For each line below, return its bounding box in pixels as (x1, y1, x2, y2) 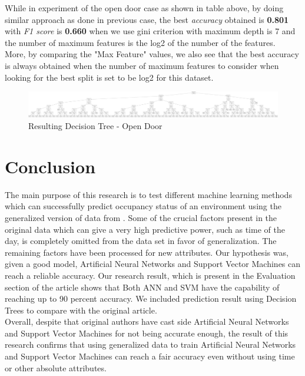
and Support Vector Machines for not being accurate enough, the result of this (5, 326, 289, 339)
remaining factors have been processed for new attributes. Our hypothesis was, (5, 246, 289, 258)
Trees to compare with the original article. (5, 304, 157, 316)
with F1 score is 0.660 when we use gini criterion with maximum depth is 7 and (5, 25, 296, 37)
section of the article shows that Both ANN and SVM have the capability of (5, 281, 280, 293)
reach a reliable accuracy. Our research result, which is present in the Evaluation (5, 269, 296, 281)
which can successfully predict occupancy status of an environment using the (5, 200, 281, 212)
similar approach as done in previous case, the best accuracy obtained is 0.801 (5, 13, 289, 25)
